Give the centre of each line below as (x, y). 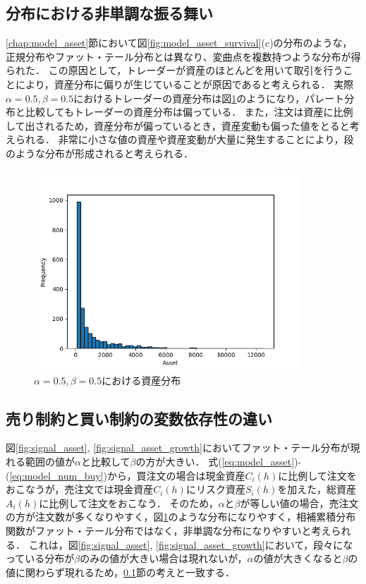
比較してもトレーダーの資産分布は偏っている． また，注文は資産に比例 (189, 112)
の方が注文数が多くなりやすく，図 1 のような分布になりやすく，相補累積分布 (181, 517)
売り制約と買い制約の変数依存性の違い (139, 418)
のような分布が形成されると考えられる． (99, 153)
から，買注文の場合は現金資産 (176, 475)
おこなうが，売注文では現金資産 (80, 489)
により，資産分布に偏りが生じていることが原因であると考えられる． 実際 (184, 84)
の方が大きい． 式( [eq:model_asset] (215, 461)
